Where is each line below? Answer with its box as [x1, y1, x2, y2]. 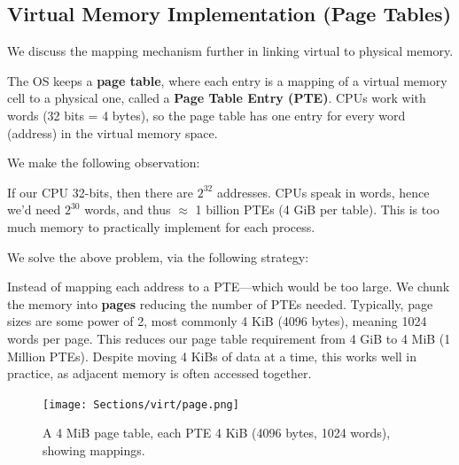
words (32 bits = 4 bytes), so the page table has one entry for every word [7, 105, 406, 124]
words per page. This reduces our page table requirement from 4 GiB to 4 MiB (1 [7, 329, 451, 347]
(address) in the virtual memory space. [7, 123, 218, 142]
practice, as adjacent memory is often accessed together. [7, 364, 312, 383]
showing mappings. [43, 440, 145, 459]
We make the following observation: [7, 153, 200, 172]
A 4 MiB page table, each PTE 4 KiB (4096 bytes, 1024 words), [43, 423, 391, 442]
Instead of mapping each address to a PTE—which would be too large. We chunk [7, 277, 450, 296]
